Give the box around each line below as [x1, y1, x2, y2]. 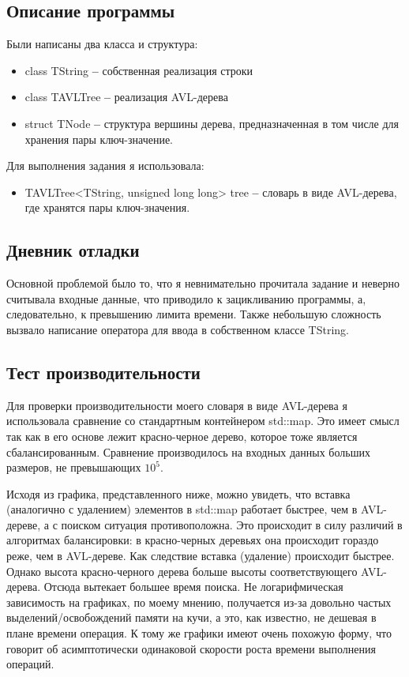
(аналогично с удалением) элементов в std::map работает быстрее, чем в [6, 501, 358, 517]
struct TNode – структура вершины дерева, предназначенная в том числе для [24, 115, 400, 131]
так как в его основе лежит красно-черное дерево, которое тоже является [6, 427, 358, 444]
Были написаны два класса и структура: [6, 36, 198, 52]
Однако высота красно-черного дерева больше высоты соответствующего [6, 562, 358, 579]
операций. [6, 656, 54, 672]
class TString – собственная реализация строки [24, 62, 253, 78]
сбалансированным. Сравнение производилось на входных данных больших [6, 443, 370, 460]
